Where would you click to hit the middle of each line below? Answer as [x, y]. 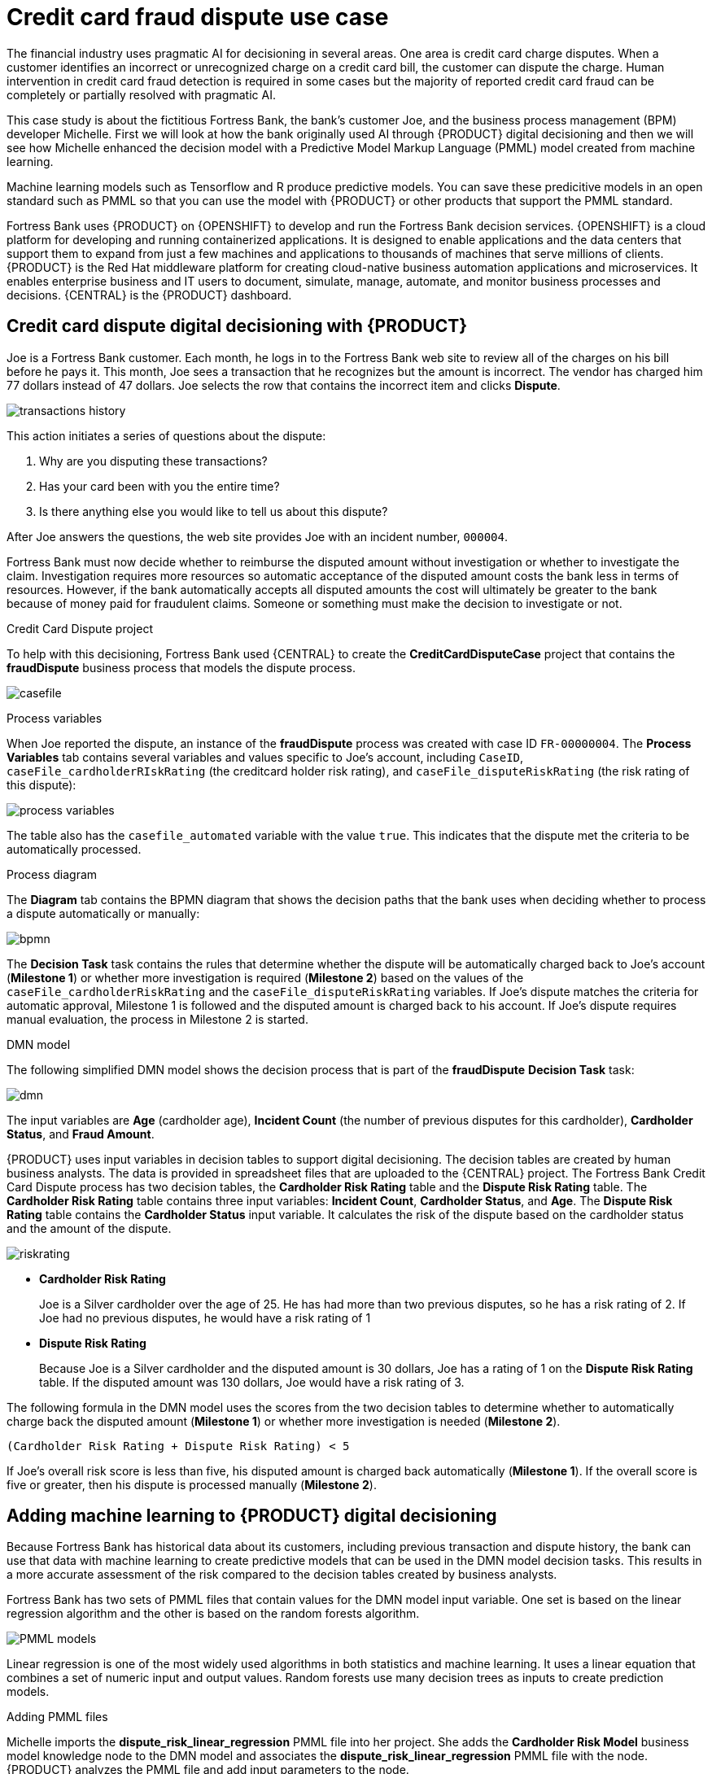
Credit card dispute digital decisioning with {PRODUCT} [237, 326]
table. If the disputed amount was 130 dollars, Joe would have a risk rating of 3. [252, 1382]
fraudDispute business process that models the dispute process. [181, 667]
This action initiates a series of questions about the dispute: [166, 435]
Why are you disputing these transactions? [153, 461]
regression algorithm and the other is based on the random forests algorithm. [213, 1614]
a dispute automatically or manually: [103, 913]
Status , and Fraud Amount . [81, 1134]
